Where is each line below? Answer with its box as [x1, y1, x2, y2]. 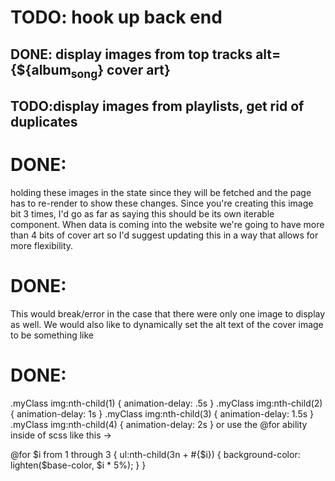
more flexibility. [10, 240, 74, 252]
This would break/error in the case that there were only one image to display [10, 308, 326, 320]
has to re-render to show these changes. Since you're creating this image [10, 197, 314, 210]
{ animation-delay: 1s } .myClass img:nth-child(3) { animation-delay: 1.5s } [10, 407, 314, 420]
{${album [10, 61, 72, 78]
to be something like [10, 329, 95, 341]
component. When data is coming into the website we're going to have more [10, 219, 325, 231]
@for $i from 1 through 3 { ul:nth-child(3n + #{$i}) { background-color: [10, 448, 301, 460]
